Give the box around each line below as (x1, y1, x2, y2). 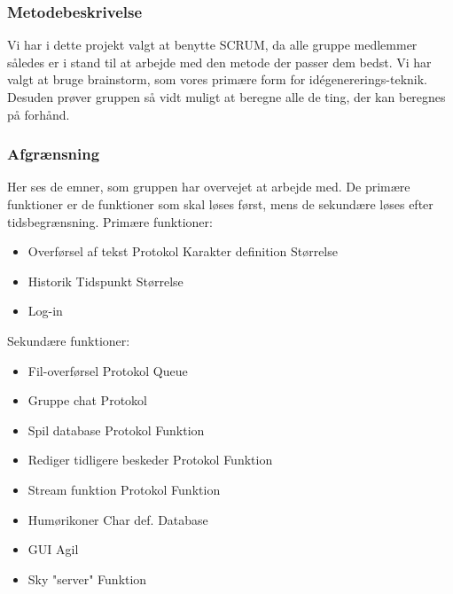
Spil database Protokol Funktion (27, 420, 205, 439)
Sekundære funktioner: (7, 331, 130, 349)
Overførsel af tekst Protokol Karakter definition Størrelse (27, 242, 338, 261)
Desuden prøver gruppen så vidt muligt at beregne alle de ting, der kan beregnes (7, 88, 446, 106)
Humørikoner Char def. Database (27, 510, 208, 528)
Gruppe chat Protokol (27, 391, 147, 410)
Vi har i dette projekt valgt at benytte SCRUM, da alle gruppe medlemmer (7, 35, 418, 54)
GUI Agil (27, 540, 79, 559)
